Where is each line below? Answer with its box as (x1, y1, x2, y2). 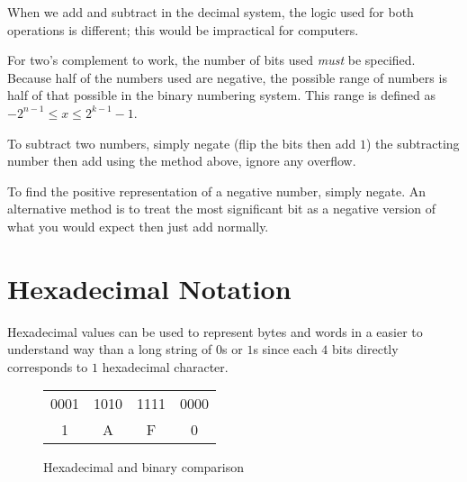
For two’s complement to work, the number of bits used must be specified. (7, 50, 416, 69)
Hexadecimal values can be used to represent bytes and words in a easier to (7, 322, 423, 341)
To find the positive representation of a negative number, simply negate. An (7, 181, 427, 200)
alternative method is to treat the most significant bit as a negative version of (7, 199, 436, 218)
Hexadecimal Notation (7, 269, 292, 306)
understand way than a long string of (7, 340, 212, 359)
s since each (253, 340, 318, 359)
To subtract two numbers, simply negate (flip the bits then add (7, 133, 356, 152)
